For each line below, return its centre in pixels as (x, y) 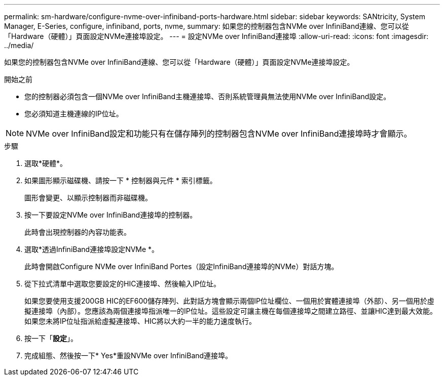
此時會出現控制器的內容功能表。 (78, 232)
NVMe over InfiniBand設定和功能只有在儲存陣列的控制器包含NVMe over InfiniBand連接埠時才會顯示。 (219, 134)
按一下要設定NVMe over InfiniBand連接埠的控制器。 (111, 215)
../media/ (19, 45)
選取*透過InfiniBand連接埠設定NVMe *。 (92, 249)
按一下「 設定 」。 (51, 338)
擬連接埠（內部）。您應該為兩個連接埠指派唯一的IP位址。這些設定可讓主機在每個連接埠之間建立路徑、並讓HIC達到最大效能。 (231, 311)
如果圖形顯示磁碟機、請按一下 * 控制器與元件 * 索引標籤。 (121, 180)
